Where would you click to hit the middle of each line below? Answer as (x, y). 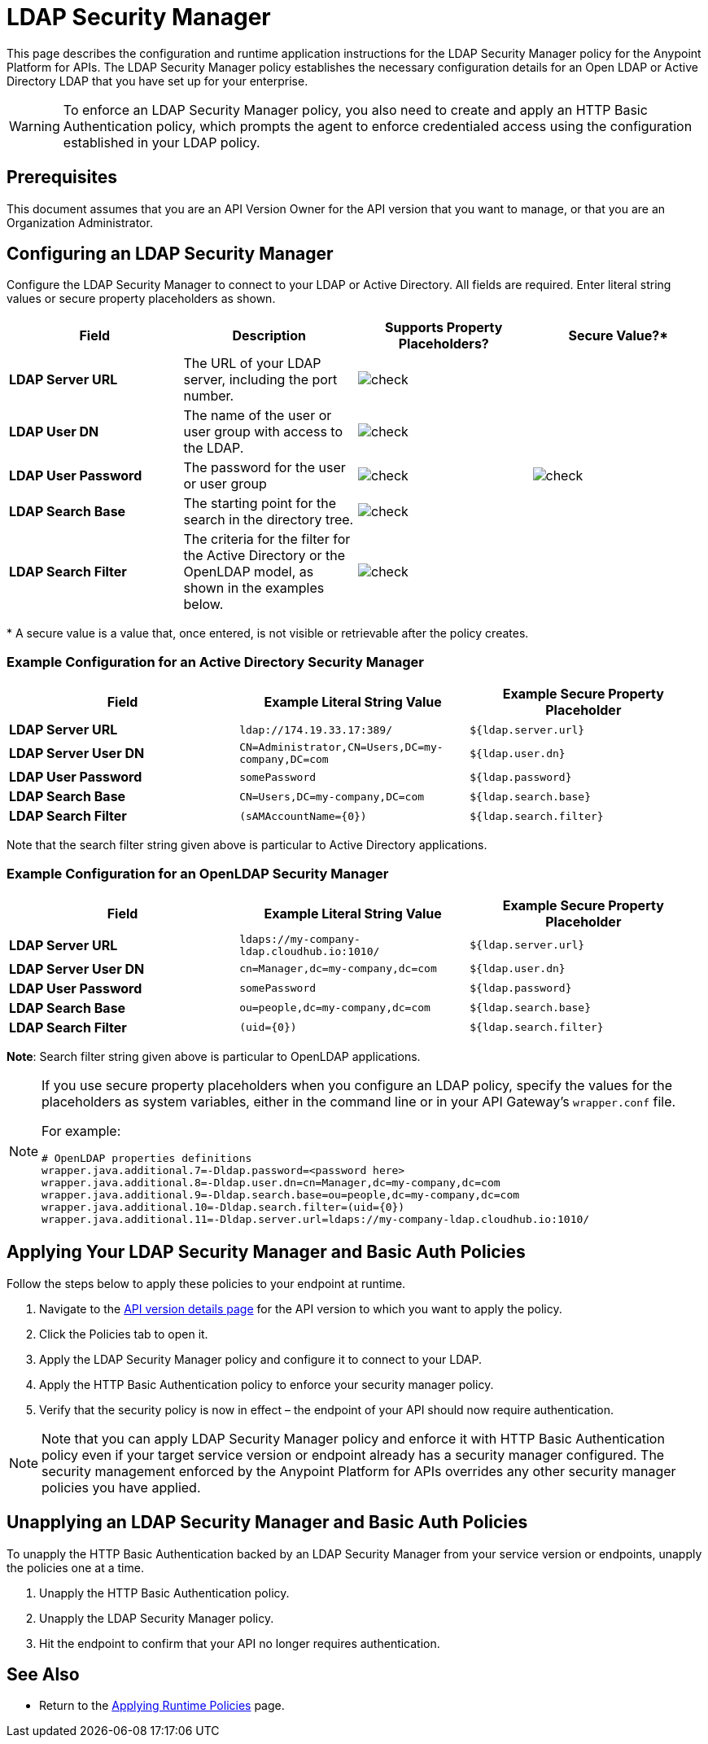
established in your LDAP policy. (162, 142)
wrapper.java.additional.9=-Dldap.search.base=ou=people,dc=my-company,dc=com (281, 1194)
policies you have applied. (121, 1487)
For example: (81, 1131)
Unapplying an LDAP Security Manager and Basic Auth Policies (267, 1523)
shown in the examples (254, 588)
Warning (35, 126)
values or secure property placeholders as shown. (141, 299)
